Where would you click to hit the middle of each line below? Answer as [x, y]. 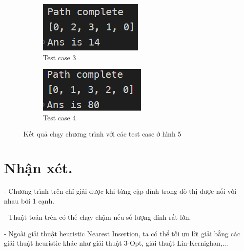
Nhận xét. [38, 168]
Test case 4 [60, 117]
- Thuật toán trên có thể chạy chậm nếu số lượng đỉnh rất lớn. [98, 217]
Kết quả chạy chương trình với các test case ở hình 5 [102, 134]
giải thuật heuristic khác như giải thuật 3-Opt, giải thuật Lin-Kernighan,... [116, 243]
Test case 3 [60, 57]
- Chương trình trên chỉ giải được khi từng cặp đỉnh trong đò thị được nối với [120, 191]
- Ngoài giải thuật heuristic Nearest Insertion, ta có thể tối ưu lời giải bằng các [122, 233]
